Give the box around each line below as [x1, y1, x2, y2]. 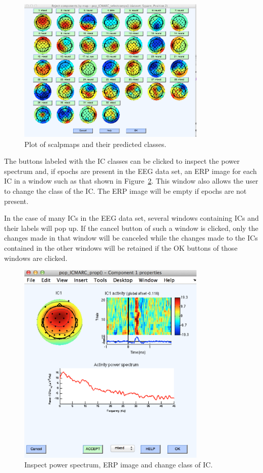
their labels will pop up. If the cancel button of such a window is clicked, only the [4, 222, 258, 233]
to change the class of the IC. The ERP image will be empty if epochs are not [4, 185, 247, 196]
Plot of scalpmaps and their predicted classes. [24, 138, 167, 149]
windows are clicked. [4, 252, 68, 263]
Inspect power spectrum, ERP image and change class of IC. [24, 459, 213, 470]
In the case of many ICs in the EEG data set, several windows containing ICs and [4, 213, 259, 223]
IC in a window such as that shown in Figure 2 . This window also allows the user [4, 175, 258, 186]
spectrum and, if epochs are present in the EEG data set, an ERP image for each [4, 165, 257, 176]
